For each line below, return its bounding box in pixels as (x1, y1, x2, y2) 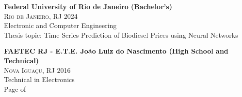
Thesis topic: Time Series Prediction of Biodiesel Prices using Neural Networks (4, 29, 238, 40)
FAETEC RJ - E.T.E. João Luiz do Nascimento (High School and (4, 46, 228, 56)
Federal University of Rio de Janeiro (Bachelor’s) (4, 1, 172, 11)
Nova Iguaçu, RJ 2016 (4, 65, 71, 75)
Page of (4, 83, 26, 94)
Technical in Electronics (4, 74, 75, 84)
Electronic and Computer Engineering (4, 20, 117, 30)
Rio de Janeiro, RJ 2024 (4, 11, 78, 21)
